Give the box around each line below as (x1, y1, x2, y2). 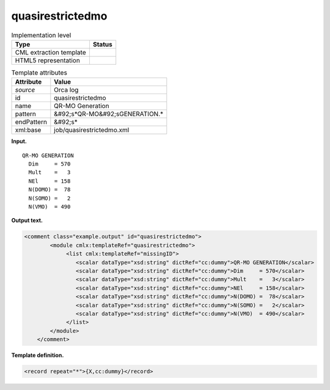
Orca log (54, 86, 79, 94)
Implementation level (11, 31, 71, 39)
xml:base (15, 126, 42, 134)
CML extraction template (15, 48, 86, 56)
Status (92, 40, 112, 48)
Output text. (11, 217, 43, 224)
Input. (11, 138, 27, 145)
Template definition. (11, 351, 64, 359)
